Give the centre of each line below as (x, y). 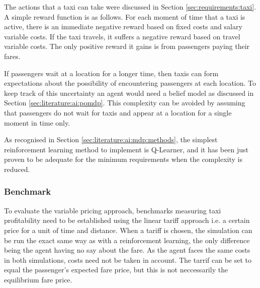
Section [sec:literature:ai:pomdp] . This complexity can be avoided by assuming (125, 103)
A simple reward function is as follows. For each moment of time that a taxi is (125, 16)
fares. (12, 56)
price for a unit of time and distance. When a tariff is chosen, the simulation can (128, 230)
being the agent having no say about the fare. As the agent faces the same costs (127, 250)
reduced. (17, 169)
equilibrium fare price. (38, 279)
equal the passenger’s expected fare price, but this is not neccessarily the (116, 270)
